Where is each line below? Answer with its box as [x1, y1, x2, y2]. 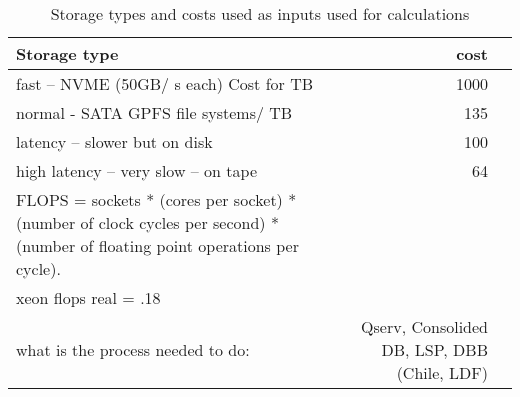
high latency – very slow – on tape [16, 159, 258, 182]
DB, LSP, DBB [381, 338, 488, 361]
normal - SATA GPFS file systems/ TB [16, 101, 293, 124]
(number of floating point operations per [16, 234, 299, 257]
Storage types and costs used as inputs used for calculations [50, 2, 470, 25]
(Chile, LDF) [396, 361, 488, 384]
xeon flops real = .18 [16, 286, 161, 309]
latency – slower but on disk [16, 130, 213, 153]
